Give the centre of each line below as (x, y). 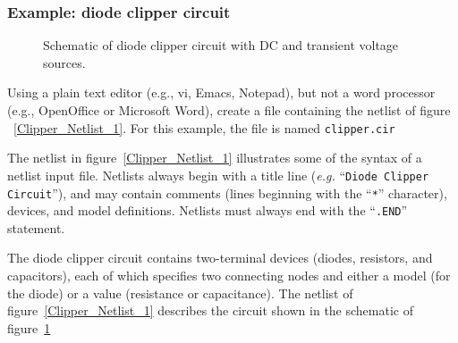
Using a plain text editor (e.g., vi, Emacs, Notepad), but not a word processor (221, 92)
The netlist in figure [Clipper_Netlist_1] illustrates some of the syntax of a (215, 158)
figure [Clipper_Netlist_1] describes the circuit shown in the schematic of (210, 310)
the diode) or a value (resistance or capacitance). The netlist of (180, 293)
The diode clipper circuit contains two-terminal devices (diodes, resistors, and (220, 258)
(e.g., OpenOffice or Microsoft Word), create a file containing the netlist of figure (229, 110)
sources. (64, 62)
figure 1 (29, 327)
